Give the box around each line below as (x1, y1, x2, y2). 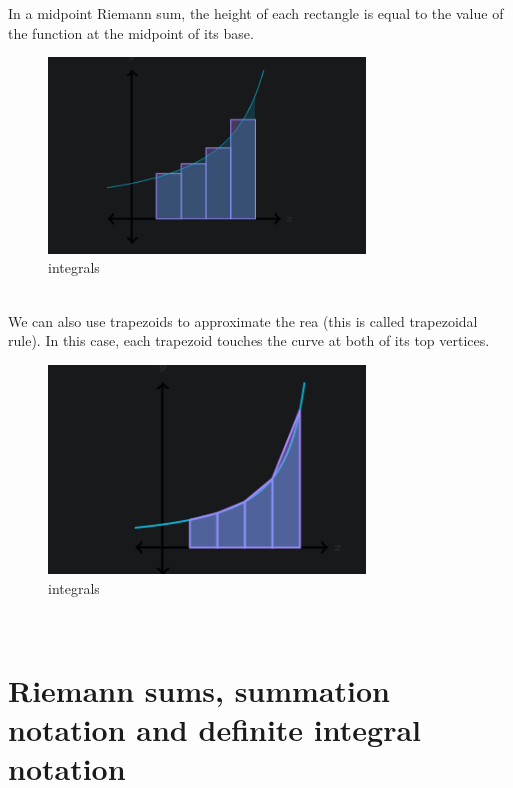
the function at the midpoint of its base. (8, 22, 254, 43)
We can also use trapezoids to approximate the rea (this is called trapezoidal (8, 310, 478, 331)
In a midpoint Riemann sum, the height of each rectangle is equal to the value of (8, 3, 504, 23)
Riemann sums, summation (8, 669, 390, 710)
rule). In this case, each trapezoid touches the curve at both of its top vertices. (8, 330, 490, 351)
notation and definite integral (8, 709, 422, 750)
